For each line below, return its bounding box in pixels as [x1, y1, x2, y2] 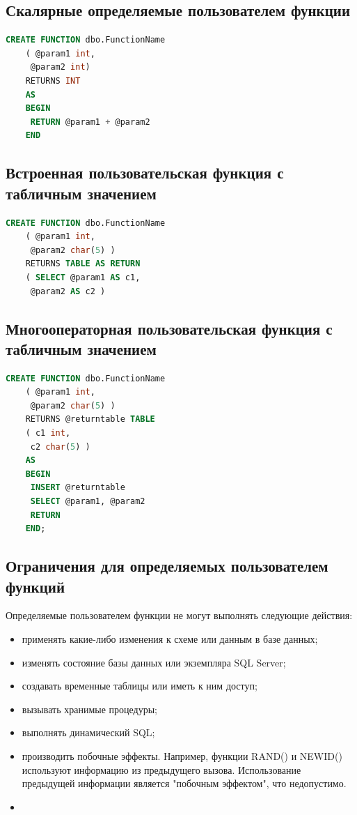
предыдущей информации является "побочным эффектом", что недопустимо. [22, 776, 347, 791]
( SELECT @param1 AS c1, [25, 272, 141, 282]
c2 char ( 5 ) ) [30, 441, 90, 452]
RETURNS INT [25, 75, 81, 86]
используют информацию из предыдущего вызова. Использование [22, 762, 301, 777]
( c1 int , [25, 428, 71, 439]
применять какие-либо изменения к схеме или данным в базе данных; [22, 632, 318, 646]
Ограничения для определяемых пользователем [6, 555, 328, 577]
